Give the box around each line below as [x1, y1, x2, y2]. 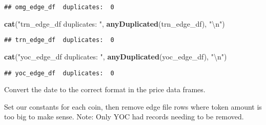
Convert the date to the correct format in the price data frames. [4, 84, 206, 95]
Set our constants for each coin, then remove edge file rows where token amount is [4, 101, 262, 112]
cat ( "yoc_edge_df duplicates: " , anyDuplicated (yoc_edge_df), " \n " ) [4, 51, 227, 61]
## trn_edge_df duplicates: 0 [4, 36, 114, 44]
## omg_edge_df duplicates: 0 [4, 4, 114, 11]
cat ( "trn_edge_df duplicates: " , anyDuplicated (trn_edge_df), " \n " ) [4, 18, 225, 29]
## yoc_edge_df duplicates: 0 [4, 69, 114, 77]
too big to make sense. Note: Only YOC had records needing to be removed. [4, 111, 244, 122]
